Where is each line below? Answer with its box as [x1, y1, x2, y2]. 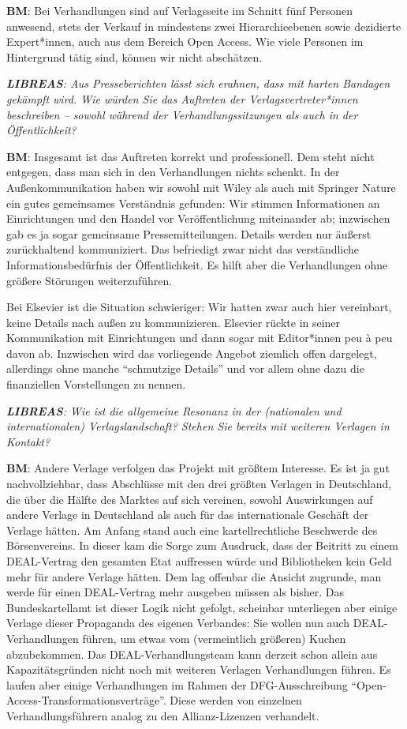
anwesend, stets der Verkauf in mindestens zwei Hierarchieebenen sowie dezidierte [6, 17, 401, 34]
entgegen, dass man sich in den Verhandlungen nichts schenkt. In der [6, 163, 340, 180]
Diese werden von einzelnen [170, 692, 302, 708]
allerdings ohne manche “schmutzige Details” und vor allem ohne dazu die [6, 360, 364, 377]
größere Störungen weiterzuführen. [6, 272, 173, 288]
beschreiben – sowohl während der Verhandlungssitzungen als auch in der [6, 106, 358, 122]
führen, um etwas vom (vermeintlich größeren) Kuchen [82, 629, 346, 646]
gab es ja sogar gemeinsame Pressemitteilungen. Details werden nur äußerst [6, 225, 372, 242]
